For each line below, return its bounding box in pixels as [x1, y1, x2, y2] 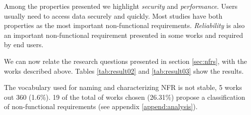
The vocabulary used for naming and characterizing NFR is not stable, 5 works [4, 82, 242, 92]
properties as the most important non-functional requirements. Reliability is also [4, 20, 245, 30]
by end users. [4, 39, 44, 50]
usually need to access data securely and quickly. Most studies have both [4, 10, 223, 21]
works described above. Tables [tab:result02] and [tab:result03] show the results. [4, 65, 244, 76]
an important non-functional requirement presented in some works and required [4, 29, 243, 40]
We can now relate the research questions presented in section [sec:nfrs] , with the [4, 56, 247, 66]
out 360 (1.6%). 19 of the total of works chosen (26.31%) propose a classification [4, 91, 245, 102]
